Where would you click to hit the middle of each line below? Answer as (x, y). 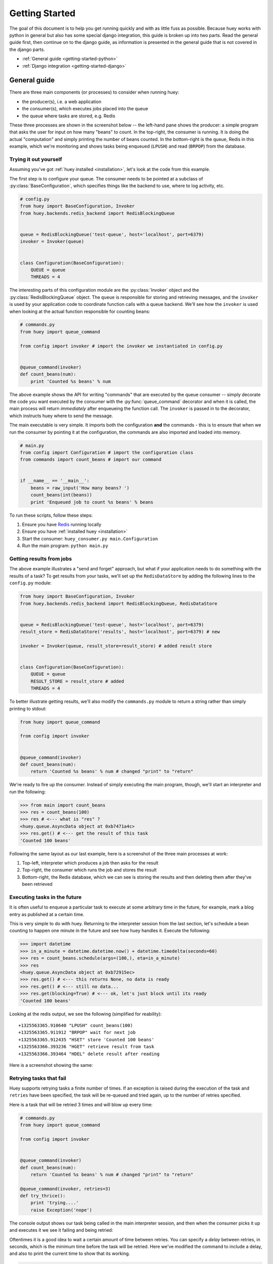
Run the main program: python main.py (65, 546)
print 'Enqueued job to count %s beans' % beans (92, 502)
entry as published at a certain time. (47, 914)
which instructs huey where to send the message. (61, 416)
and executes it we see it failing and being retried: (61, 1230)
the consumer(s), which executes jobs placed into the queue (85, 109)
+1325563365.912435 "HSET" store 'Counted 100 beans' (86, 1040)
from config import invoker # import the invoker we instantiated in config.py (121, 346)
